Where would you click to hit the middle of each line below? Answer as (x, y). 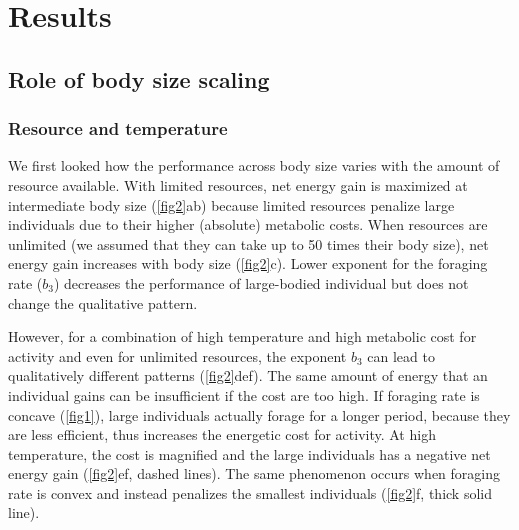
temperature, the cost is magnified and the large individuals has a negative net (249, 453)
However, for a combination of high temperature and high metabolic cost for (242, 336)
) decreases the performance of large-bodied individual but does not (261, 282)
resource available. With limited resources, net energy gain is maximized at (238, 184)
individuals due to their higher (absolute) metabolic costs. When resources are (248, 224)
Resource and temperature (118, 128)
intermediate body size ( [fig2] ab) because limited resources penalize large (231, 204)
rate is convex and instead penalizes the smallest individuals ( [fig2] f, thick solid (250, 492)
